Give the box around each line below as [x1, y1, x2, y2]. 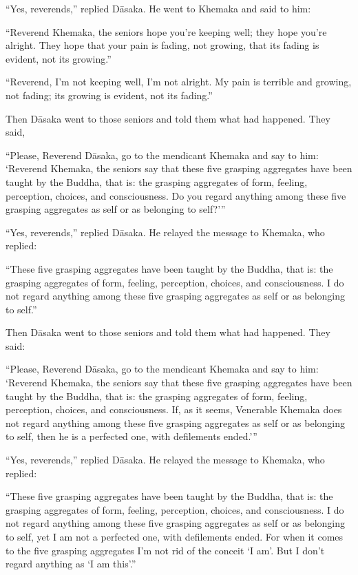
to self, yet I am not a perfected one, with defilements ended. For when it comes [6, 530, 344, 543]
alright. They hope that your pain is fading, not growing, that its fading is [6, 38, 319, 52]
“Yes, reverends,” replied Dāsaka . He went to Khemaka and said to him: [6, 1, 311, 15]
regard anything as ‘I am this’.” [6, 556, 136, 571]
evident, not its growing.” [6, 51, 112, 65]
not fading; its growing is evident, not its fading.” [6, 87, 213, 102]
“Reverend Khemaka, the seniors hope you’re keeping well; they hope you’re [6, 24, 327, 39]
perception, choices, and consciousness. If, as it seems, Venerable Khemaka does [6, 402, 342, 417]
